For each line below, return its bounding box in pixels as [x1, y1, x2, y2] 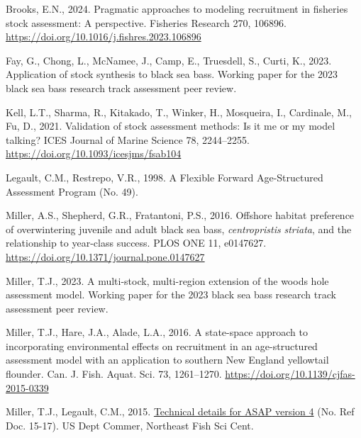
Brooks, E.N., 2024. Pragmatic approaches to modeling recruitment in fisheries [6, 1, 348, 16]
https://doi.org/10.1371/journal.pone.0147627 [6, 249, 205, 264]
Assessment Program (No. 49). [6, 184, 138, 198]
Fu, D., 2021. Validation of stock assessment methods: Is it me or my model [6, 118, 335, 133]
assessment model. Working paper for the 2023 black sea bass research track [6, 287, 336, 302]
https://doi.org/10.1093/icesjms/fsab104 [6, 146, 182, 161]
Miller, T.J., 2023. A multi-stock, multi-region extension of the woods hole [6, 273, 329, 288]
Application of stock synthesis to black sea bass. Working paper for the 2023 [6, 67, 338, 82]
